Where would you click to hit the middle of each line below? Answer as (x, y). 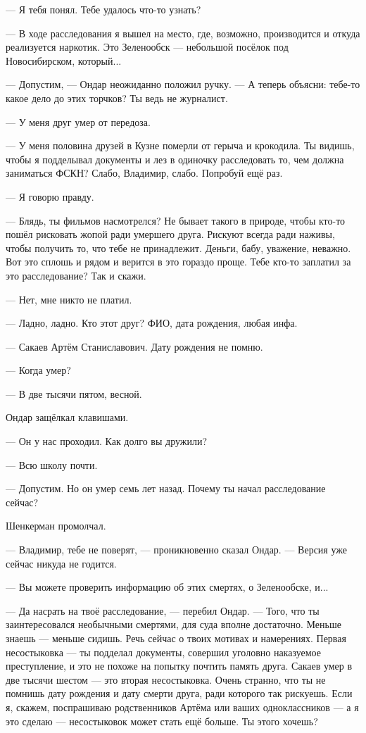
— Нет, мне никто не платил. (69, 299)
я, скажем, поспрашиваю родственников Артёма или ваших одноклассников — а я (182, 707)
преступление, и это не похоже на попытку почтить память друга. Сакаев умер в (179, 666)
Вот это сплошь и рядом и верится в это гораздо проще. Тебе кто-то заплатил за (178, 262)
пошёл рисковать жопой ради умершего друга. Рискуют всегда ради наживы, (170, 234)
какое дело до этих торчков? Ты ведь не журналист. (117, 98)
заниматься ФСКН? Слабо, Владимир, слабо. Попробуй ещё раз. (144, 173)
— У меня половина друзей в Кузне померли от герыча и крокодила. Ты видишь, (180, 145)
